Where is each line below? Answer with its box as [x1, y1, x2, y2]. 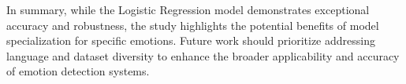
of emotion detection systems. [6, 63, 150, 79]
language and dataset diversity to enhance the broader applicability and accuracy [6, 47, 400, 64]
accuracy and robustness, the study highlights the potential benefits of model [6, 16, 379, 33]
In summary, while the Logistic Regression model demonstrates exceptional [6, 2, 370, 17]
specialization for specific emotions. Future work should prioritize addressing [6, 32, 375, 49]
